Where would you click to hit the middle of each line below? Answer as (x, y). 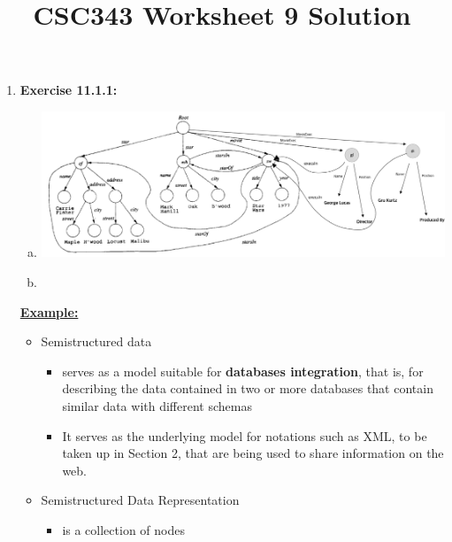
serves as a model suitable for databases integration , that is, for (243, 371)
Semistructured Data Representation (140, 500)
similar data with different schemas (157, 405)
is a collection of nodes (123, 529)
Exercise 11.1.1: (69, 90)
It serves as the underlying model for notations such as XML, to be (245, 435)
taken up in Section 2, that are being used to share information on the (253, 453)
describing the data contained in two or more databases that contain (248, 388)
